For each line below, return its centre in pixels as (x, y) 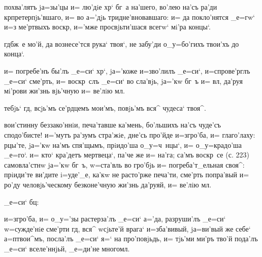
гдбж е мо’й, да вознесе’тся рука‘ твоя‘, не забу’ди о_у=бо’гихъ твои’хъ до (122, 43)
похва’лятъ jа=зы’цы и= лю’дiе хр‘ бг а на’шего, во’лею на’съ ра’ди (111, 7)
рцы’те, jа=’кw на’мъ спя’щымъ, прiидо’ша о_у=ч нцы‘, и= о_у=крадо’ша (123, 144)
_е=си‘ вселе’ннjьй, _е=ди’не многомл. (67, 248)
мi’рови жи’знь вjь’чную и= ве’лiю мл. (64, 91)
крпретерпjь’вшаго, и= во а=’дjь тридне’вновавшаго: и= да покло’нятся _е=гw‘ (130, 17)
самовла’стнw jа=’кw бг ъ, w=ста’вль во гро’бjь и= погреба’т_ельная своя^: (124, 164)
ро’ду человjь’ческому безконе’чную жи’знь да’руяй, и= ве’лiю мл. (108, 184)
